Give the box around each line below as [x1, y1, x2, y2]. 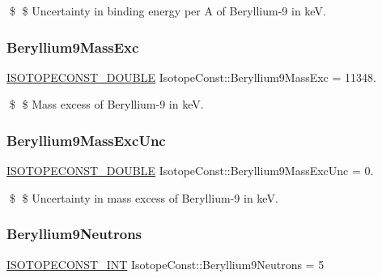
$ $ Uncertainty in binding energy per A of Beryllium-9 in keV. [9, 2, 326, 19]
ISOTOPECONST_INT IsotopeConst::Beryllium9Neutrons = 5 [6, 255, 325, 272]
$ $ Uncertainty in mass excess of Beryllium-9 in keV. [9, 189, 278, 206]
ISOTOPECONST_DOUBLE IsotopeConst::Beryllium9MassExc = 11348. [6, 68, 376, 85]
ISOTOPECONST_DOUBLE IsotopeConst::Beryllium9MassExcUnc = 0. [6, 162, 374, 179]
